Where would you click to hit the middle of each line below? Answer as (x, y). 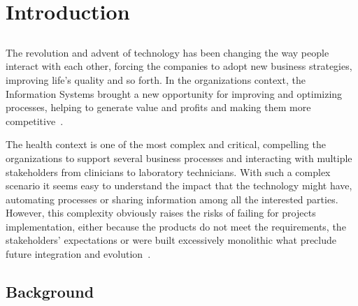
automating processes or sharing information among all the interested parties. (172, 199)
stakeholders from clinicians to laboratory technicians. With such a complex (168, 172)
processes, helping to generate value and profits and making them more (158, 107)
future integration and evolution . (78, 254)
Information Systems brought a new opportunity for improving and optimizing (174, 93)
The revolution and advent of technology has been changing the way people (167, 52)
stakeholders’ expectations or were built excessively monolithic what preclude (171, 240)
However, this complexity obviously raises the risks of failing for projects (161, 213)
